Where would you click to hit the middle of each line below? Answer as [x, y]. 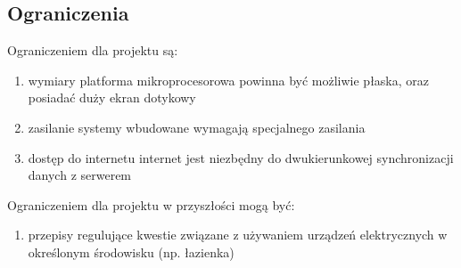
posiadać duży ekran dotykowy [112, 97]
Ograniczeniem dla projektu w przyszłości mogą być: [151, 204]
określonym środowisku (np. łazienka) [131, 252]
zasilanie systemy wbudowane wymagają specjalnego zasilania [197, 127]
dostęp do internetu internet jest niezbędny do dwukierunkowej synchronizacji [241, 157]
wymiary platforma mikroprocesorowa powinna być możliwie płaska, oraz [228, 80]
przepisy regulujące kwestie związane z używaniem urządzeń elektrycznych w [238, 235]
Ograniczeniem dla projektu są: [93, 50]
